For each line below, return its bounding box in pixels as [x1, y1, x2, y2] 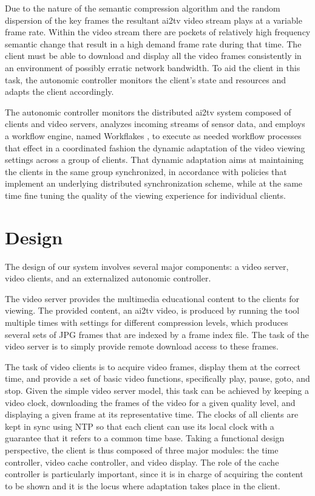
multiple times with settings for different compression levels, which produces [5, 316, 288, 328]
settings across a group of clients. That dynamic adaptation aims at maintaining [5, 153, 304, 166]
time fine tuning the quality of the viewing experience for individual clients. [5, 188, 286, 201]
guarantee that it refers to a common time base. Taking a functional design [5, 432, 285, 444]
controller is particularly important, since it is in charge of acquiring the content [5, 467, 303, 480]
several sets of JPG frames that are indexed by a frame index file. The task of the [5, 328, 309, 340]
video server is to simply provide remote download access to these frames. [5, 340, 279, 353]
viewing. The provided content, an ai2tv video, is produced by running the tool [5, 304, 300, 317]
